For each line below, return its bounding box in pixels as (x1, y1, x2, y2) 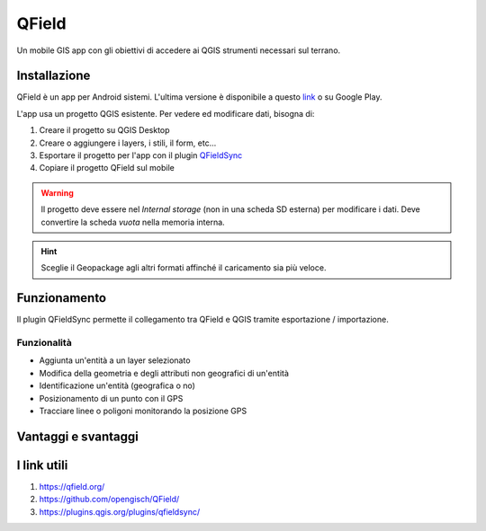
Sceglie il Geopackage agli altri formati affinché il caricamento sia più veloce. (40, 262, 327, 273)
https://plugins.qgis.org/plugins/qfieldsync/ (39, 506, 201, 517)
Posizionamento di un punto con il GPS (39, 393, 184, 403)
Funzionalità (16, 337, 72, 350)
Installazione (16, 68, 91, 84)
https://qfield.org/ (39, 481, 105, 491)
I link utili (16, 457, 68, 473)
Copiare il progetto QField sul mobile (39, 163, 175, 173)
